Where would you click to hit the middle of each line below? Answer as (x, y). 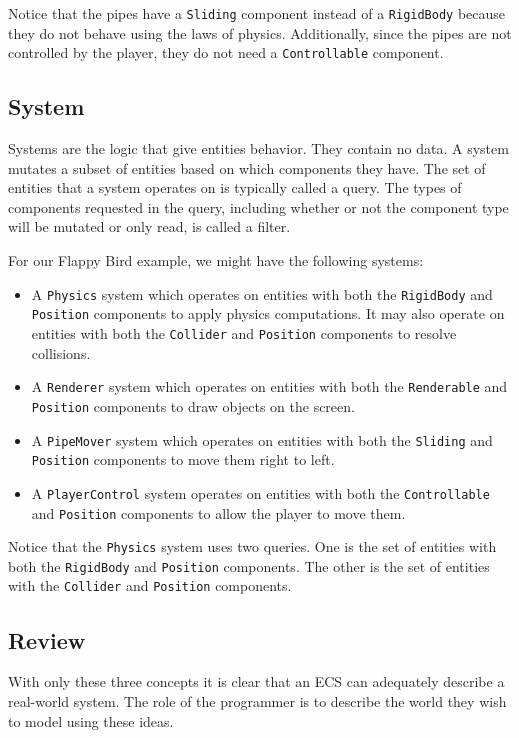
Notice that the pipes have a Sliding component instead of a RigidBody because (257, 13)
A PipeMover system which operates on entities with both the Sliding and (262, 439)
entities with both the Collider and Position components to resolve (244, 332)
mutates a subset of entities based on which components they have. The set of (247, 167)
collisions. (61, 352)
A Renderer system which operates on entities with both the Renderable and (269, 386)
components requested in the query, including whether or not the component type (258, 206)
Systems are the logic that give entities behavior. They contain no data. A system (258, 148)
